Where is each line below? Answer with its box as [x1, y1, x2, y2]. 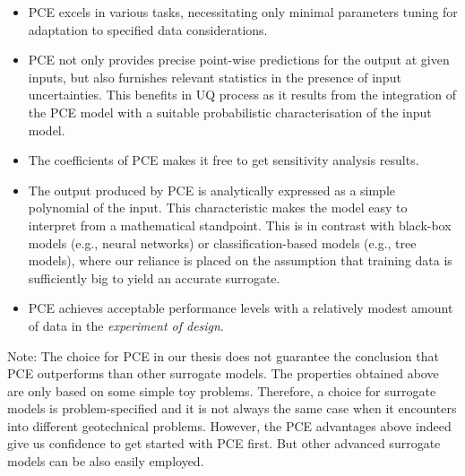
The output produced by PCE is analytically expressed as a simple [28, 180, 396, 199]
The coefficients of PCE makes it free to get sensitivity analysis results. [28, 151, 419, 169]
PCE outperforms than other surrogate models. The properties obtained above [7, 364, 439, 383]
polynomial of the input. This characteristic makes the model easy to [28, 198, 408, 217]
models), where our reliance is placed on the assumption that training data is [28, 251, 452, 270]
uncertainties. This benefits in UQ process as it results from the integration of [28, 85, 456, 104]
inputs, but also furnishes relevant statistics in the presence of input [28, 67, 401, 86]
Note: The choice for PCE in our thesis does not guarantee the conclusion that [7, 346, 439, 365]
